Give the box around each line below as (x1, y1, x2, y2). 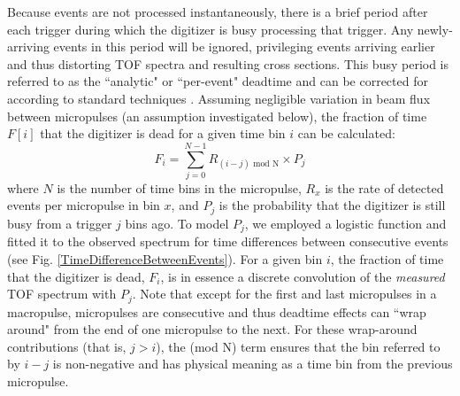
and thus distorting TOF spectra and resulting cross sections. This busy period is (7, 54, 449, 73)
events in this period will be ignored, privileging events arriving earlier (53, 37, 435, 56)
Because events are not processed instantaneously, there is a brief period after (7, 3, 428, 20)
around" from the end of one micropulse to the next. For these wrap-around (7, 320, 418, 338)
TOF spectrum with (7, 284, 117, 303)
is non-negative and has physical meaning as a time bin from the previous (52, 354, 453, 373)
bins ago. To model (125, 214, 229, 232)
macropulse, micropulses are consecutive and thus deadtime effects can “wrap (7, 302, 426, 321)
